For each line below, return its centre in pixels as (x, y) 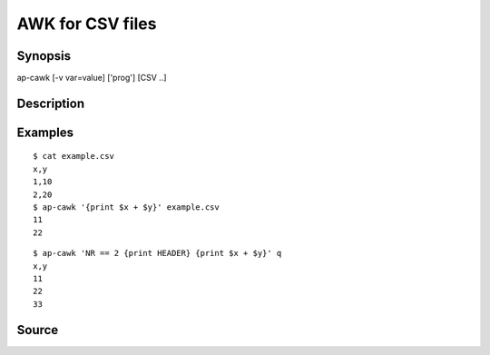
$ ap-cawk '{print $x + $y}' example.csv (126, 207)
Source (38, 330)
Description (51, 103)
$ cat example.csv (74, 156)
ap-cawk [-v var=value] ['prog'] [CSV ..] (92, 78)
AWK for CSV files (87, 24)
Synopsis (44, 56)
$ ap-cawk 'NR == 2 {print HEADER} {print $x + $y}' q (157, 253)
